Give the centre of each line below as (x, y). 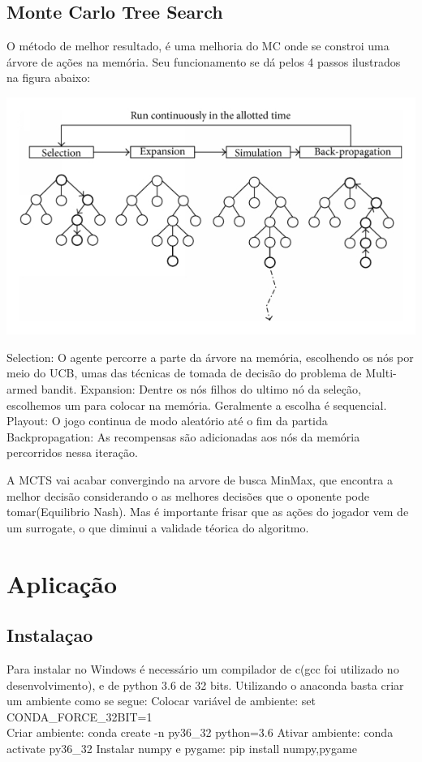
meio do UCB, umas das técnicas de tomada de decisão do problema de (184, 373)
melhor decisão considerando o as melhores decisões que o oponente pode (188, 495)
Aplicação (62, 583)
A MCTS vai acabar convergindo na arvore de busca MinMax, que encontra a (200, 480)
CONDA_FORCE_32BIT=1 (80, 716)
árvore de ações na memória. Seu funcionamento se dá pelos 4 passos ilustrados (204, 61)
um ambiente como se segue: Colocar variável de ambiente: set (161, 701)
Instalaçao (50, 635)
